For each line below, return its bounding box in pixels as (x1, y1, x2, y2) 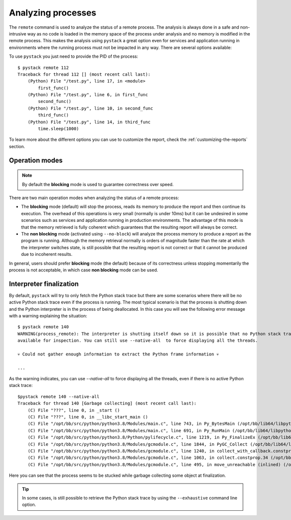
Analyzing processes (9, 7, 97, 18)
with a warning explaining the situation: (9, 313, 87, 319)
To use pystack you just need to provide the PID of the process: (9, 53, 138, 59)
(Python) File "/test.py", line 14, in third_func (27, 119, 151, 125)
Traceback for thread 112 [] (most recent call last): (17, 71, 151, 77)
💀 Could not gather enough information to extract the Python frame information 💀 (17, 351, 219, 357)
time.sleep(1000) (38, 126, 80, 132)
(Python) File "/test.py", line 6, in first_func (27, 92, 148, 98)
